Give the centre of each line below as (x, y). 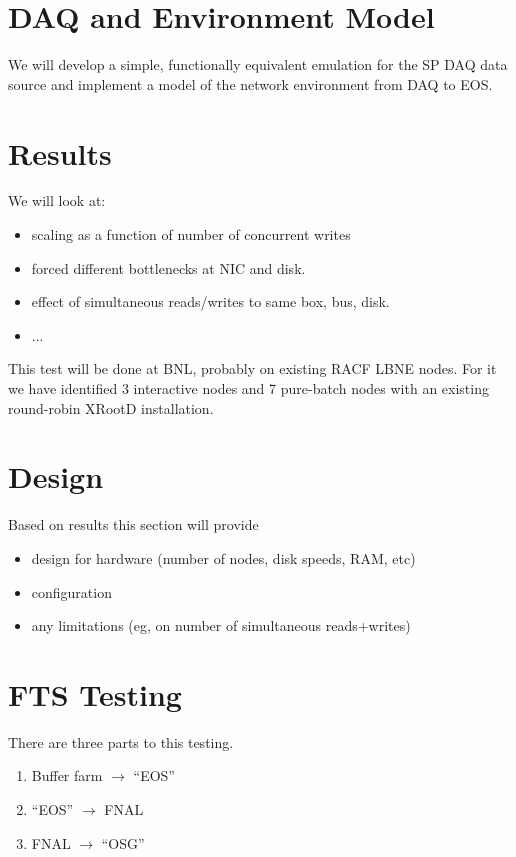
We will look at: (57, 200)
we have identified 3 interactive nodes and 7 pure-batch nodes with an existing (248, 388)
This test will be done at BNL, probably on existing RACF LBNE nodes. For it (252, 368)
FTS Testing (95, 693)
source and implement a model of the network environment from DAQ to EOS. (250, 83)
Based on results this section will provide (133, 524)
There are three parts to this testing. (121, 741)
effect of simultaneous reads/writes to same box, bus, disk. (210, 301)
